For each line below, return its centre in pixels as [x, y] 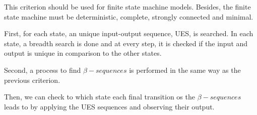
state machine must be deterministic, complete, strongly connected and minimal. [129, 16]
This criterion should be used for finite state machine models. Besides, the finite [127, 7]
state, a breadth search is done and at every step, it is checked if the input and [126, 43]
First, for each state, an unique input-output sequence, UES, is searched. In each [129, 33]
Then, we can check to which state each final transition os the [100, 97]
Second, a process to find [43, 70]
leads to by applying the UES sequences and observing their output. [109, 106]
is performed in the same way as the [185, 70]
